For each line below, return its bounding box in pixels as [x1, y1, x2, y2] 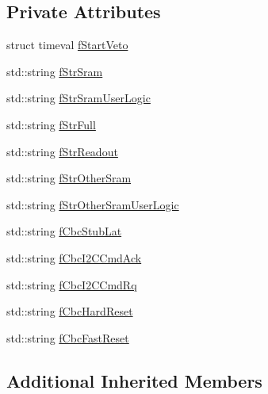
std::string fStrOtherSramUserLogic [6, 196, 179, 212]
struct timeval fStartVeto [6, 36, 128, 53]
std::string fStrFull [6, 116, 96, 132]
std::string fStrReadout [6, 143, 118, 159]
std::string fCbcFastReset [6, 329, 129, 346]
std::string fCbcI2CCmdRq [6, 276, 137, 293]
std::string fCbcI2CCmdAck [6, 249, 142, 266]
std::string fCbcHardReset [6, 303, 133, 319]
